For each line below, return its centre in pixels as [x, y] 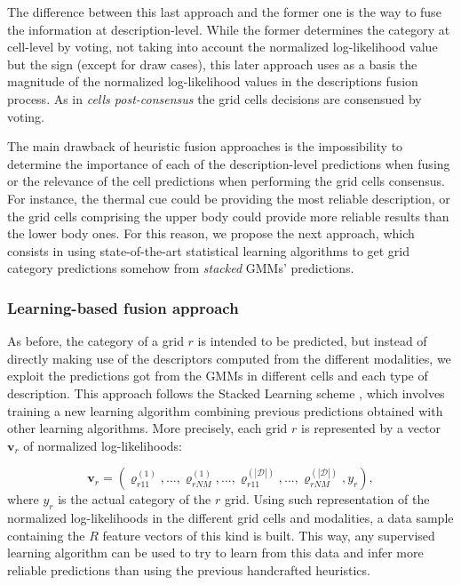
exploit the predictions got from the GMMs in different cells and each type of [218, 376]
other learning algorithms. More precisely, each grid [147, 428]
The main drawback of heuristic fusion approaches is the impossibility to [205, 146]
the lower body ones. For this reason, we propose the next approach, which [211, 233]
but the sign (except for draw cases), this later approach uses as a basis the [212, 64]
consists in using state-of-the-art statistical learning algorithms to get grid [209, 250]
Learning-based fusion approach [123, 307]
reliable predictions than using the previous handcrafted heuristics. [189, 569]
